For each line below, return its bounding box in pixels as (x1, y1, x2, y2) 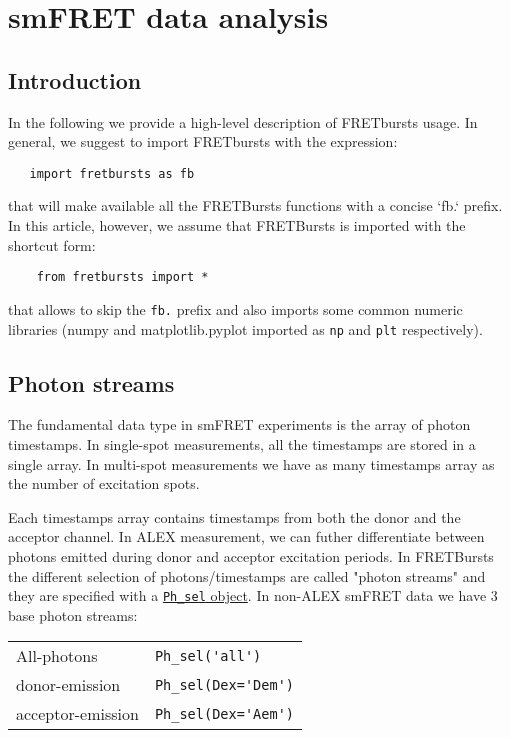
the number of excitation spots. (8, 473, 200, 494)
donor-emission (16, 673, 121, 697)
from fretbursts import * (36, 270, 209, 285)
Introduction (8, 64, 142, 95)
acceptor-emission (16, 702, 139, 726)
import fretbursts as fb (29, 166, 195, 181)
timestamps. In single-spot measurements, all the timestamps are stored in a (8, 433, 476, 454)
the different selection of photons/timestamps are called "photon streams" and (8, 565, 486, 586)
